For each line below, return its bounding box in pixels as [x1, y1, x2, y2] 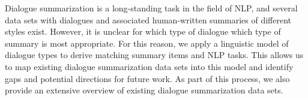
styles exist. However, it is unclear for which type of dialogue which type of [5, 25, 281, 38]
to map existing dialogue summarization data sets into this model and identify [5, 60, 294, 72]
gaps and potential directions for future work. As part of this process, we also [5, 72, 290, 84]
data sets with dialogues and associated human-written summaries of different [5, 13, 292, 26]
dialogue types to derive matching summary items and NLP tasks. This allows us [5, 49, 304, 61]
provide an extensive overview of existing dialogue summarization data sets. [5, 84, 283, 96]
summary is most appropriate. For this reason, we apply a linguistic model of [5, 37, 289, 49]
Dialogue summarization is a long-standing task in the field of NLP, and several [5, 2, 298, 14]
